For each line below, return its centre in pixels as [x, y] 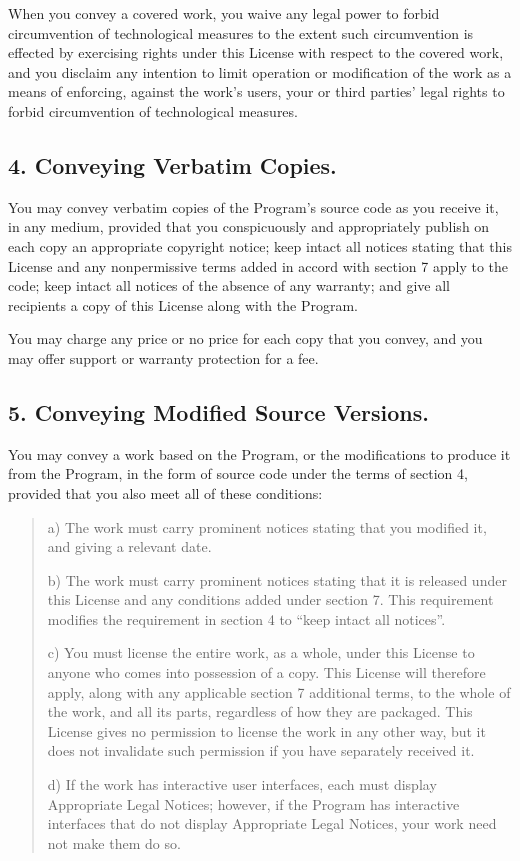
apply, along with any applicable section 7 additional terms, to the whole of [279, 691]
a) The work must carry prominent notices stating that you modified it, [267, 526]
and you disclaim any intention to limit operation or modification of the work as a [260, 71]
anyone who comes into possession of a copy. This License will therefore [266, 672]
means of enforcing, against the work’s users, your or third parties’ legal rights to [256, 91]
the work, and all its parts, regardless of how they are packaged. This [260, 711]
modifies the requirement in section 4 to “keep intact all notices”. [246, 618]
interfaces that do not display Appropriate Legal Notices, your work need [272, 823]
